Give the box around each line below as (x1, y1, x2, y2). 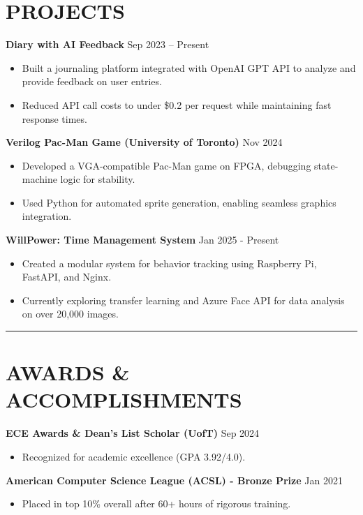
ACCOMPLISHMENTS (6, 385, 242, 414)
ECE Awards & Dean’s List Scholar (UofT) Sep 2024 (6, 426, 260, 440)
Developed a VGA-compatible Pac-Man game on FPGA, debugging (22, 158, 311, 172)
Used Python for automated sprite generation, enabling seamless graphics (22, 195, 336, 209)
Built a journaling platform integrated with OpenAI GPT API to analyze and (22, 60, 356, 75)
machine (22, 172, 57, 186)
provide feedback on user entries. (22, 74, 162, 89)
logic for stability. (60, 172, 135, 186)
